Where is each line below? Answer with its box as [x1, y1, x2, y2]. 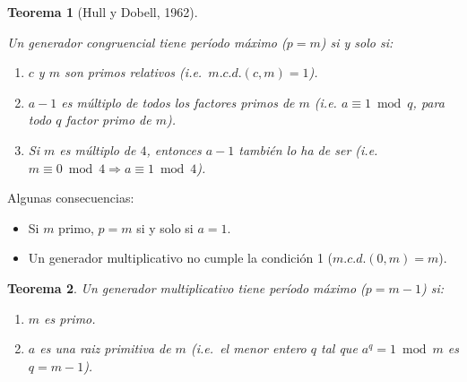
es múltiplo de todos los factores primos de [61, 92, 295, 111]
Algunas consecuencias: [7, 188, 134, 207]
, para [412, 92, 445, 111]
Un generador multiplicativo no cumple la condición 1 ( [28, 248, 333, 267]
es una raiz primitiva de [39, 339, 171, 358]
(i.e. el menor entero [190, 339, 307, 358]
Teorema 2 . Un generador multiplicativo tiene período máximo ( [7, 278, 366, 297]
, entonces [146, 140, 202, 159]
